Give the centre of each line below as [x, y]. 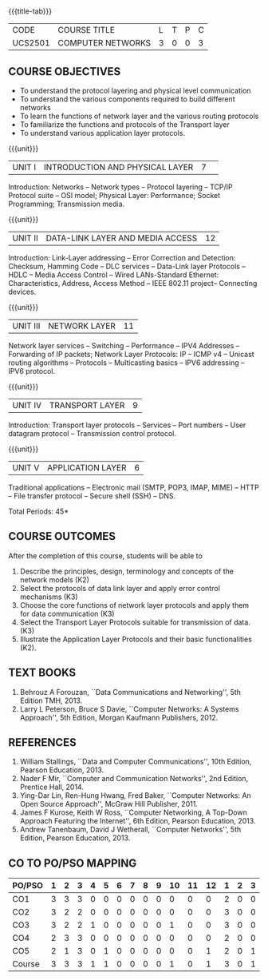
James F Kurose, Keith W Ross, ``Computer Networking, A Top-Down [133, 812]
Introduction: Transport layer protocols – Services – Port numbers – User [127, 425]
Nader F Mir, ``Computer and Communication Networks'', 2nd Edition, [134, 779]
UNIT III [26, 326]
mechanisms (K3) [49, 597]
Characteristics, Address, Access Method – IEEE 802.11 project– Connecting [133, 283]
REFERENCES [43, 742]
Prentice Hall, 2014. [51, 787]
